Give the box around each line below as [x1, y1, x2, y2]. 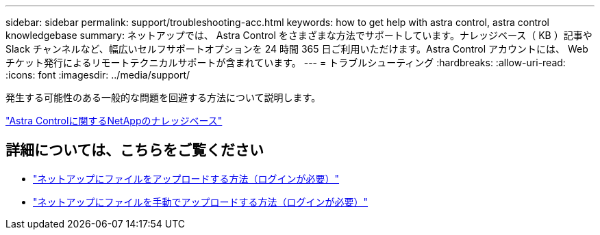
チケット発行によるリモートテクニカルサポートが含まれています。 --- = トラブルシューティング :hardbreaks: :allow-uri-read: [5, 57, 566, 68]
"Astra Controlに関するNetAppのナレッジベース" [5, 115, 223, 126]
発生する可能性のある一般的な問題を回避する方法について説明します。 [5, 92, 321, 103]
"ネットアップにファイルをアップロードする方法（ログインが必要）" [33, 172, 340, 184]
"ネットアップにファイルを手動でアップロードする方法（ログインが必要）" [33, 195, 368, 208]
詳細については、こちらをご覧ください [5, 141, 264, 159]
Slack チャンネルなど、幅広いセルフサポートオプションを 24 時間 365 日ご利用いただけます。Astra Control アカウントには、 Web [5, 43, 588, 55]
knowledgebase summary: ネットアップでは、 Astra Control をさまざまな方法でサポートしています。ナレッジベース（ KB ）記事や [5, 29, 592, 41]
